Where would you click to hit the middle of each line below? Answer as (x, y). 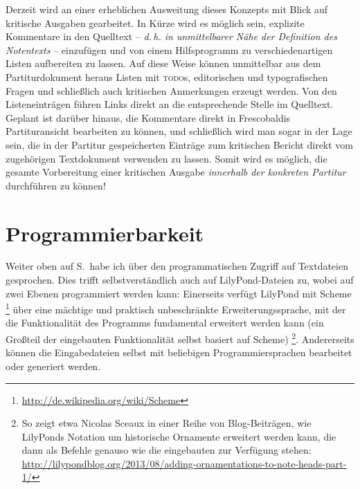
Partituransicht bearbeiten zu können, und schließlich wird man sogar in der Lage (179, 131)
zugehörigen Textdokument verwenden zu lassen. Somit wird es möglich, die (166, 158)
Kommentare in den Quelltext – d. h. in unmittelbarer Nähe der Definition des (171, 36)
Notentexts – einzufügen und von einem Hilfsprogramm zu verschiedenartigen (169, 49)
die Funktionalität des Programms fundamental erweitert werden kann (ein (165, 323)
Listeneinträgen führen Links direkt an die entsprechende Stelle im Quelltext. (170, 104)
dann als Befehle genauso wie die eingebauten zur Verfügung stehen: (166, 450)
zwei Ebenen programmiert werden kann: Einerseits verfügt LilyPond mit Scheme (179, 293)
